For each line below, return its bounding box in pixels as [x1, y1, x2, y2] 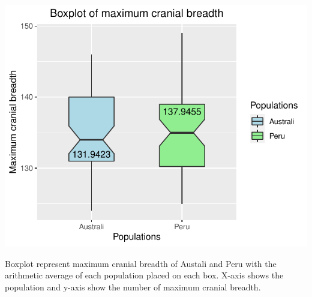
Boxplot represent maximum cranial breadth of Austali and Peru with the [5, 257, 277, 269]
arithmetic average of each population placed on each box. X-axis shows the [5, 269, 284, 281]
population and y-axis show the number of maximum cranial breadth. [5, 280, 261, 293]
